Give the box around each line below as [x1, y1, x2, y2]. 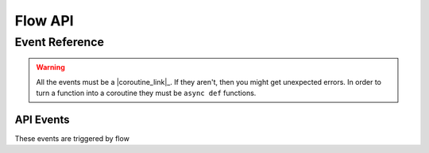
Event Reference [14, 35, 105, 49]
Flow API [14, 12, 75, 29]
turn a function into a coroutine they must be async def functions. [36, 88, 257, 98]
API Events [14, 113, 71, 126]
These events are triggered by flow [14, 133, 130, 143]
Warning [36, 63, 65, 72]
